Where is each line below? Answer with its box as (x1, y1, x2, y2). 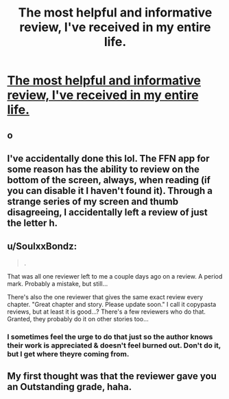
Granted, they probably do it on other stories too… (7, 314, 149, 323)
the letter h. (7, 217, 58, 228)
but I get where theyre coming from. (7, 349, 130, 358)
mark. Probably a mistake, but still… (7, 279, 108, 288)
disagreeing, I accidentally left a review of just (7, 206, 208, 218)
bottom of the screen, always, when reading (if (7, 174, 211, 186)
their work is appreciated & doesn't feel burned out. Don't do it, (7, 341, 221, 350)
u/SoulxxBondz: (7, 241, 77, 252)
